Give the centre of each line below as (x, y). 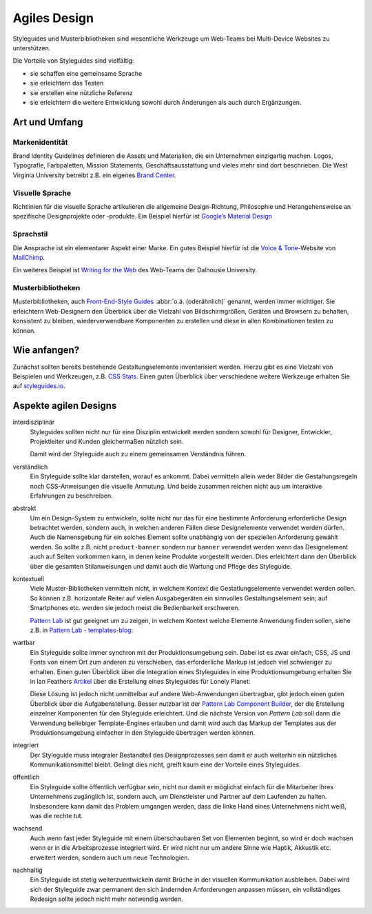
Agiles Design (53, 18)
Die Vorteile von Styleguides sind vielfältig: (73, 61)
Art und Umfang (48, 122)
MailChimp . (29, 257)
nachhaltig (28, 870)
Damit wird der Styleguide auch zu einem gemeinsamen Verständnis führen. (138, 454)
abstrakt (24, 508)
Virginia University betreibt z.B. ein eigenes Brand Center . (94, 175)
